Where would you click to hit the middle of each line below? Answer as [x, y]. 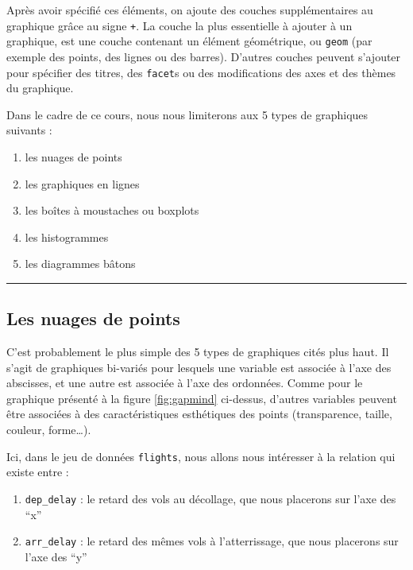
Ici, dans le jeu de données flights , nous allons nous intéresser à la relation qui [201, 456]
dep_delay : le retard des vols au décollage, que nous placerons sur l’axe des [210, 498]
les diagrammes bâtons [80, 264]
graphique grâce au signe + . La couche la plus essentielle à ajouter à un [179, 25]
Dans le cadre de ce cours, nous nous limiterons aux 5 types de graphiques [187, 114]
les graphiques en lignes [82, 183]
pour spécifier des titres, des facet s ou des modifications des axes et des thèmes [201, 72]
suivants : [29, 130]
